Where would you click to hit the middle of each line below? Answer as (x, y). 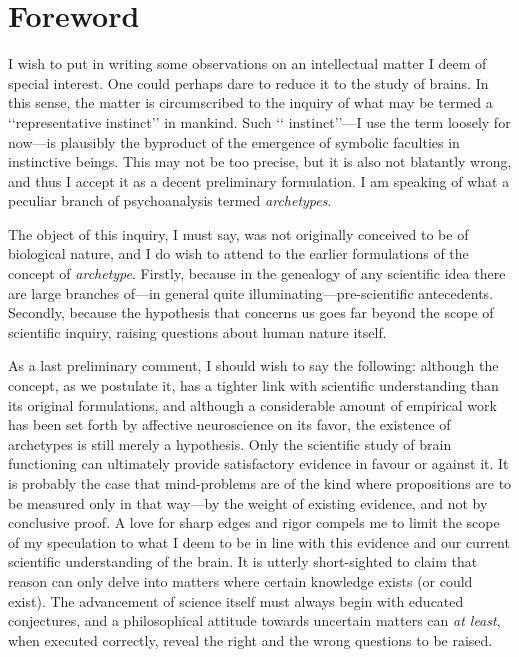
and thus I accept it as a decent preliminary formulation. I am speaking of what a (259, 180)
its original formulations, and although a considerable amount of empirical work (252, 404)
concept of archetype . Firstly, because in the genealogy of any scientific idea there (257, 273)
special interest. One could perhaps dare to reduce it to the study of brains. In (248, 82)
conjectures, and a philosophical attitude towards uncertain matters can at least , (254, 620)
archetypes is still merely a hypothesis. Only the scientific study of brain (230, 443)
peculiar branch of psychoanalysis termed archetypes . (170, 200)
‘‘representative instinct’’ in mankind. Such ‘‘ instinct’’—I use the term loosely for (259, 121)
